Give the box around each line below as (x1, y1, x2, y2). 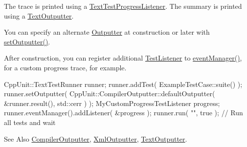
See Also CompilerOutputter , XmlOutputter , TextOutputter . (4, 133, 187, 144)
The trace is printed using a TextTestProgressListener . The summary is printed (4, 1, 242, 11)
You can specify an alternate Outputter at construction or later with (4, 27, 210, 37)
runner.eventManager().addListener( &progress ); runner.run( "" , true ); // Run (4, 107, 243, 118)
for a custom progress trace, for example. (4, 62, 127, 72)
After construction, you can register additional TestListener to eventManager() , (4, 53, 242, 63)
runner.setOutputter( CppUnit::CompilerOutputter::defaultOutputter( (4, 88, 215, 99)
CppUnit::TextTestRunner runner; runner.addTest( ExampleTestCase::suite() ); (4, 79, 243, 89)
